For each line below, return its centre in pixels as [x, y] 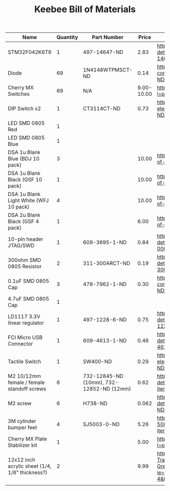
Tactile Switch [25, 362]
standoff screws [27, 389]
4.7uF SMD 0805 [29, 299]
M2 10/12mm [25, 376]
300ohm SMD [25, 260]
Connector [20, 344]
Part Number [108, 38]
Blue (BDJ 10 [24, 159]
